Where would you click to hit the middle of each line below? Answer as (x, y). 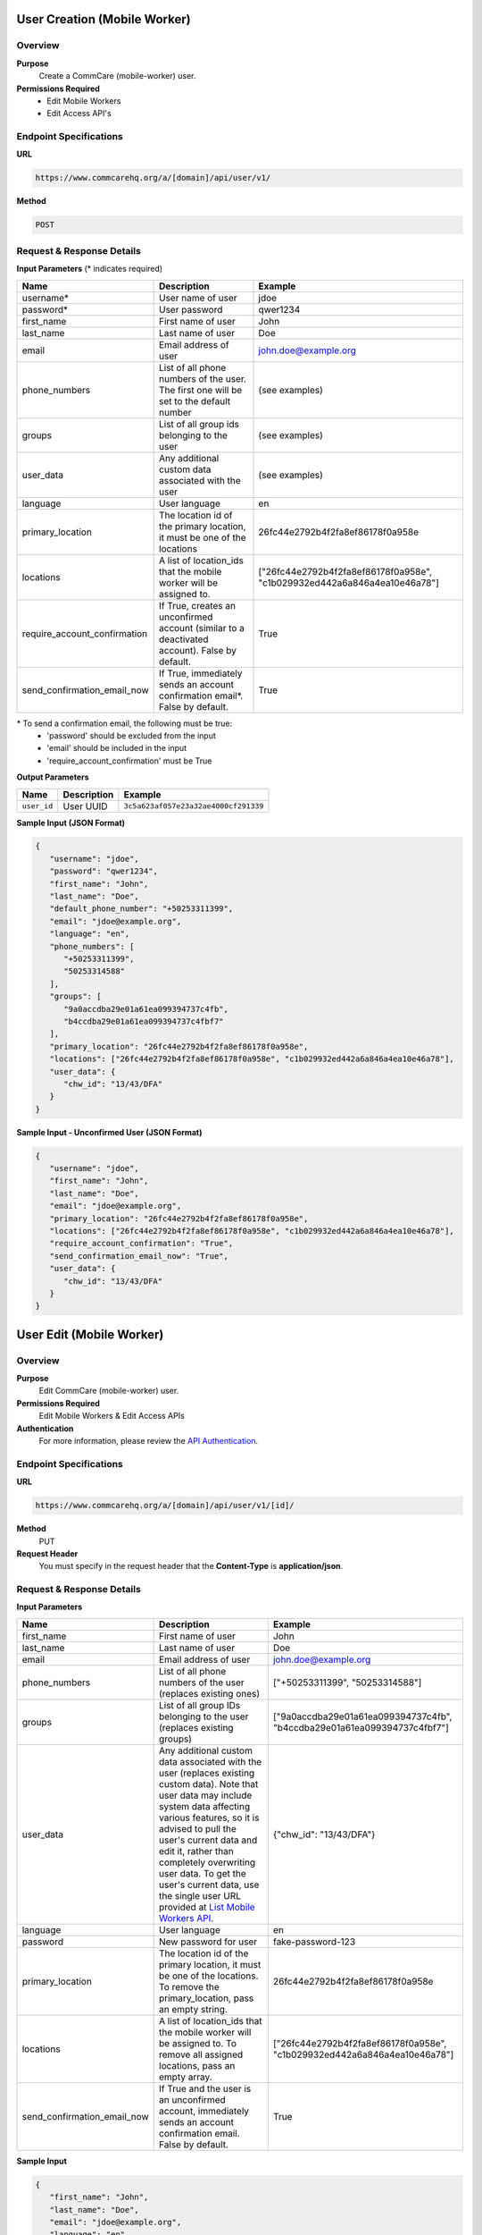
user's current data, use (209, 1885)
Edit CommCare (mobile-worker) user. (109, 1391)
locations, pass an (197, 2065)
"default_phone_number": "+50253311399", (141, 909)
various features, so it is (209, 1818)
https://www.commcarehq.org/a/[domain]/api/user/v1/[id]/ (165, 1505)
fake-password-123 (314, 1942)
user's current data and (208, 1840)
